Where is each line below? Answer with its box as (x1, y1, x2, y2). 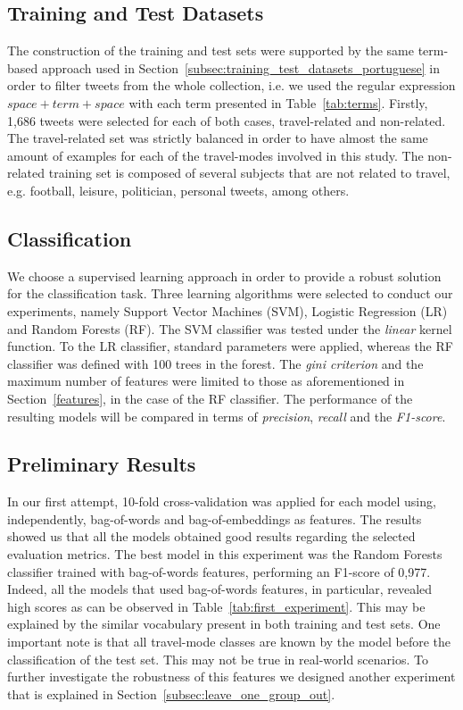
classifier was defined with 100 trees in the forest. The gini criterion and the (7, 354, 424, 372)
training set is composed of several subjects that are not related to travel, (48, 163, 451, 182)
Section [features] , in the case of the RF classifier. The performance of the (7, 388, 413, 407)
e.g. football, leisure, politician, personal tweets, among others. (7, 180, 350, 199)
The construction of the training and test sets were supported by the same (7, 41, 414, 60)
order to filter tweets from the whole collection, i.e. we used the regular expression (7, 76, 456, 95)
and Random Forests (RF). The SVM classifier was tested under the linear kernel (7, 319, 452, 338)
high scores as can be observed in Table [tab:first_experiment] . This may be (7, 597, 426, 615)
